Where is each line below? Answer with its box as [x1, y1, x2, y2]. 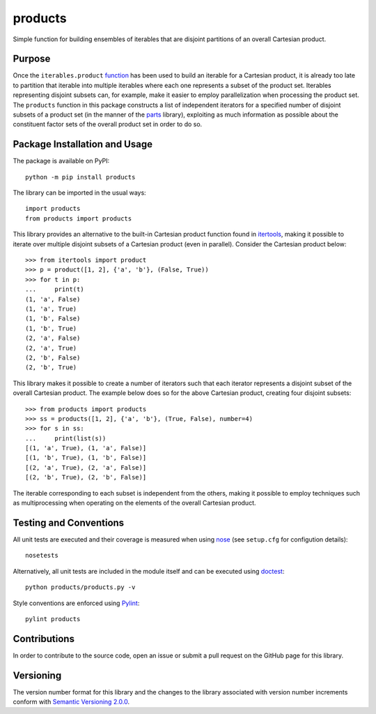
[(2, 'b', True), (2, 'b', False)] [25, 473, 147, 482]
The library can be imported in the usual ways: [13, 188, 146, 197]
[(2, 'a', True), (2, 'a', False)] [25, 463, 147, 471]
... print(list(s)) [25, 434, 107, 442]
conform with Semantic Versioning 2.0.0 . [13, 698, 130, 706]
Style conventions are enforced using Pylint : [13, 599, 140, 607]
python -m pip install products [25, 173, 136, 181]
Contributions [13, 632, 75, 645]
